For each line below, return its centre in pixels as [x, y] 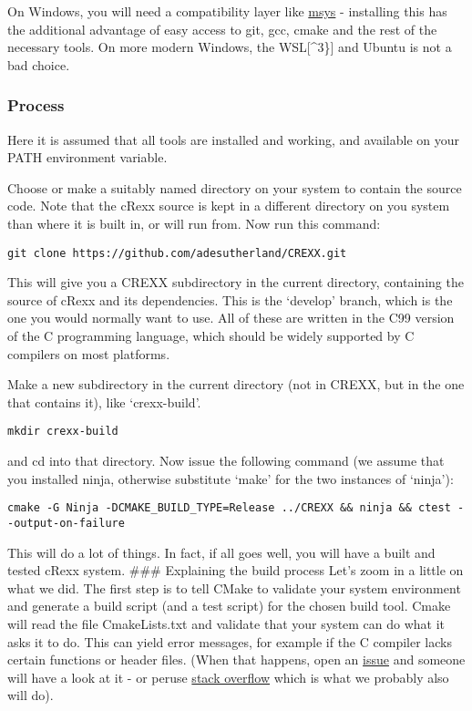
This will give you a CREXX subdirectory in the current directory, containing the [236, 282]
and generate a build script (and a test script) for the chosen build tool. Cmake [229, 606]
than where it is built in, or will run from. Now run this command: [194, 223]
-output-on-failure [66, 523]
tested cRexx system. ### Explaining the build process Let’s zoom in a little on [236, 570]
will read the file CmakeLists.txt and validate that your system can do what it [226, 623]
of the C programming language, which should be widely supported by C [211, 335]
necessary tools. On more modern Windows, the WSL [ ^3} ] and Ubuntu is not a [230, 47]
